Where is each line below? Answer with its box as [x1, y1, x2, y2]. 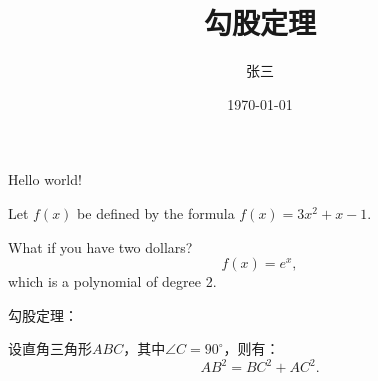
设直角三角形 [8, 338, 92, 359]
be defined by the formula [77, 202, 235, 223]
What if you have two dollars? [8, 236, 193, 257]
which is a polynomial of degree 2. [8, 271, 217, 292]
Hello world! [8, 169, 82, 190]
